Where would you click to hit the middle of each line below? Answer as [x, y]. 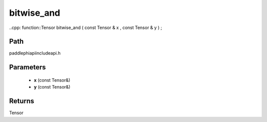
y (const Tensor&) [52, 87]
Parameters [27, 67]
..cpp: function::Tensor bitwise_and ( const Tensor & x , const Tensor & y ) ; [86, 28]
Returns [22, 101]
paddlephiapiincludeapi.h [35, 53]
